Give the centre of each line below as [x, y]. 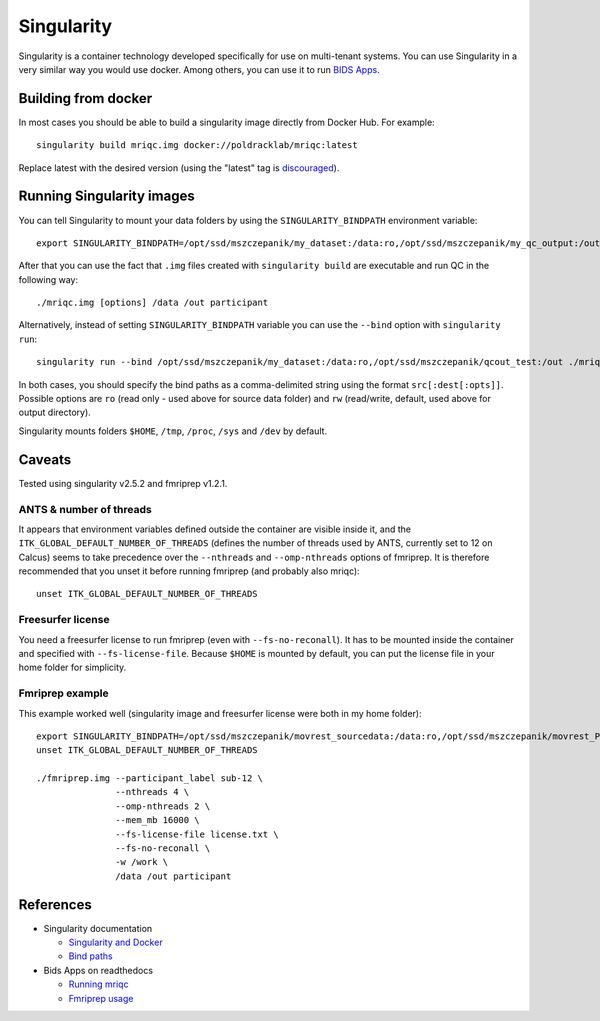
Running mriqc [98, 984]
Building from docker [85, 98]
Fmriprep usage [101, 998]
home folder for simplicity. [72, 667]
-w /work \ [142, 862]
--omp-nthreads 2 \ [163, 806]
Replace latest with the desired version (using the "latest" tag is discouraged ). [179, 167]
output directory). [55, 412]
